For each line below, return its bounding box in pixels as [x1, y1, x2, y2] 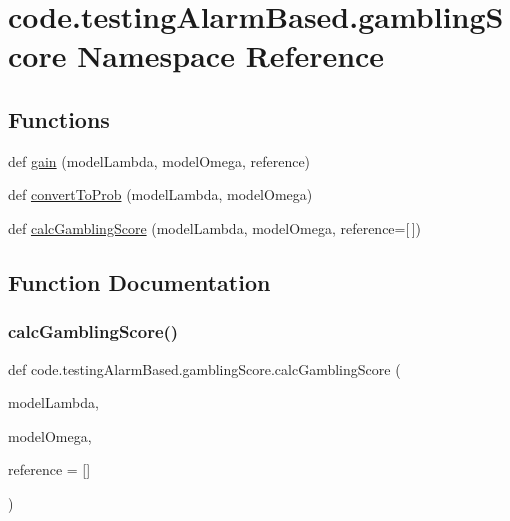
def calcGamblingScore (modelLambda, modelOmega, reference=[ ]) [8, 217, 422, 238]
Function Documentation [8, 266, 271, 297]
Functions [8, 103, 110, 134]
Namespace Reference [77, 35, 385, 76]
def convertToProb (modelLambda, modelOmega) [8, 184, 313, 205]
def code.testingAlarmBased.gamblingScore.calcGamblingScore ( [8, 358, 401, 379]
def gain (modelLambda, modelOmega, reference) [8, 150, 311, 171]
